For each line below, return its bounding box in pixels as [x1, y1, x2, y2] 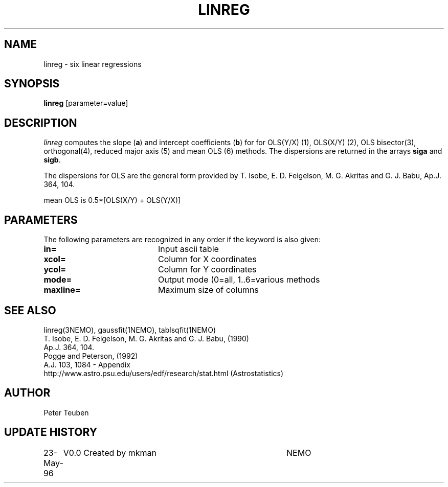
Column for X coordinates [158, 254, 257, 265]
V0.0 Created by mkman [63, 447, 157, 458]
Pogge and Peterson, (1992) [43, 351, 138, 360]
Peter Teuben [43, 408, 89, 417]
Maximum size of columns [158, 285, 259, 295]
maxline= [43, 285, 81, 295]
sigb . [43, 155, 61, 165]
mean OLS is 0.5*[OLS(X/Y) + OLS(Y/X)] [43, 196, 181, 205]
